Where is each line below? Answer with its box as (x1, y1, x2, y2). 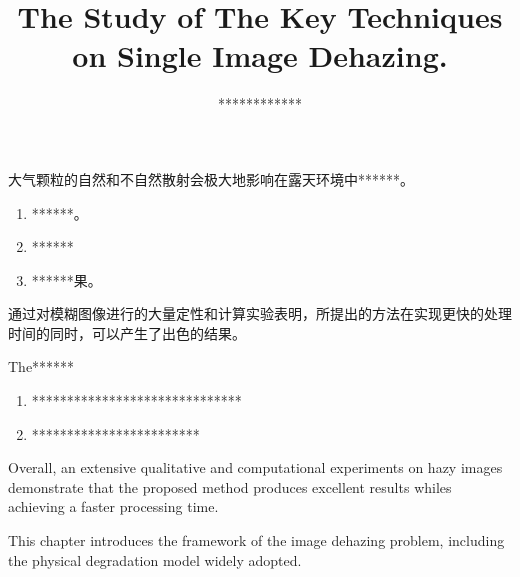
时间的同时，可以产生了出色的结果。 (8, 322, 246, 343)
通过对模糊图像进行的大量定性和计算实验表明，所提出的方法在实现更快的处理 (8, 303, 512, 324)
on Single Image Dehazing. (72, 35, 448, 76)
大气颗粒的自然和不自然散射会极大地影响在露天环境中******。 (8, 168, 414, 189)
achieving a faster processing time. (8, 496, 219, 517)
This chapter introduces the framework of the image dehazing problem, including (8, 530, 505, 551)
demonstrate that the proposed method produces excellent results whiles (8, 476, 452, 497)
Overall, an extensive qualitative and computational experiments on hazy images (8, 457, 503, 478)
